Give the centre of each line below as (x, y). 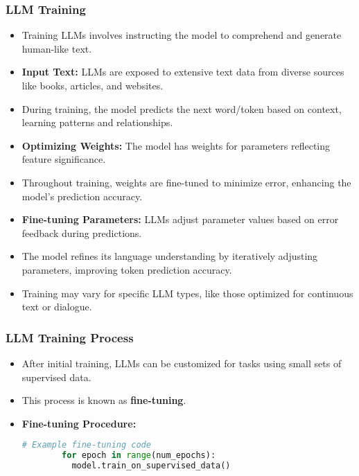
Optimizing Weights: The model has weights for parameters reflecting (176, 145)
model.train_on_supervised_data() (151, 466)
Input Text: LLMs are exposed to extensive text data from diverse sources (183, 72)
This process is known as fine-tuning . (104, 400)
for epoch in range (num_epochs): (139, 456)
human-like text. (57, 48)
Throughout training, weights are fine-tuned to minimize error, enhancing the (186, 182)
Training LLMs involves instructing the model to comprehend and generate (182, 35)
